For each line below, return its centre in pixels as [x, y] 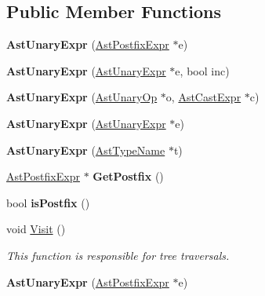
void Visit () [36, 229]
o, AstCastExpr [203, 97]
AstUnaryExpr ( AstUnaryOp [82, 97]
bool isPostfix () [48, 202]
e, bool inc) [202, 70]
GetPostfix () [128, 176]
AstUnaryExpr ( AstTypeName [86, 150]
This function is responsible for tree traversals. [118, 255]
